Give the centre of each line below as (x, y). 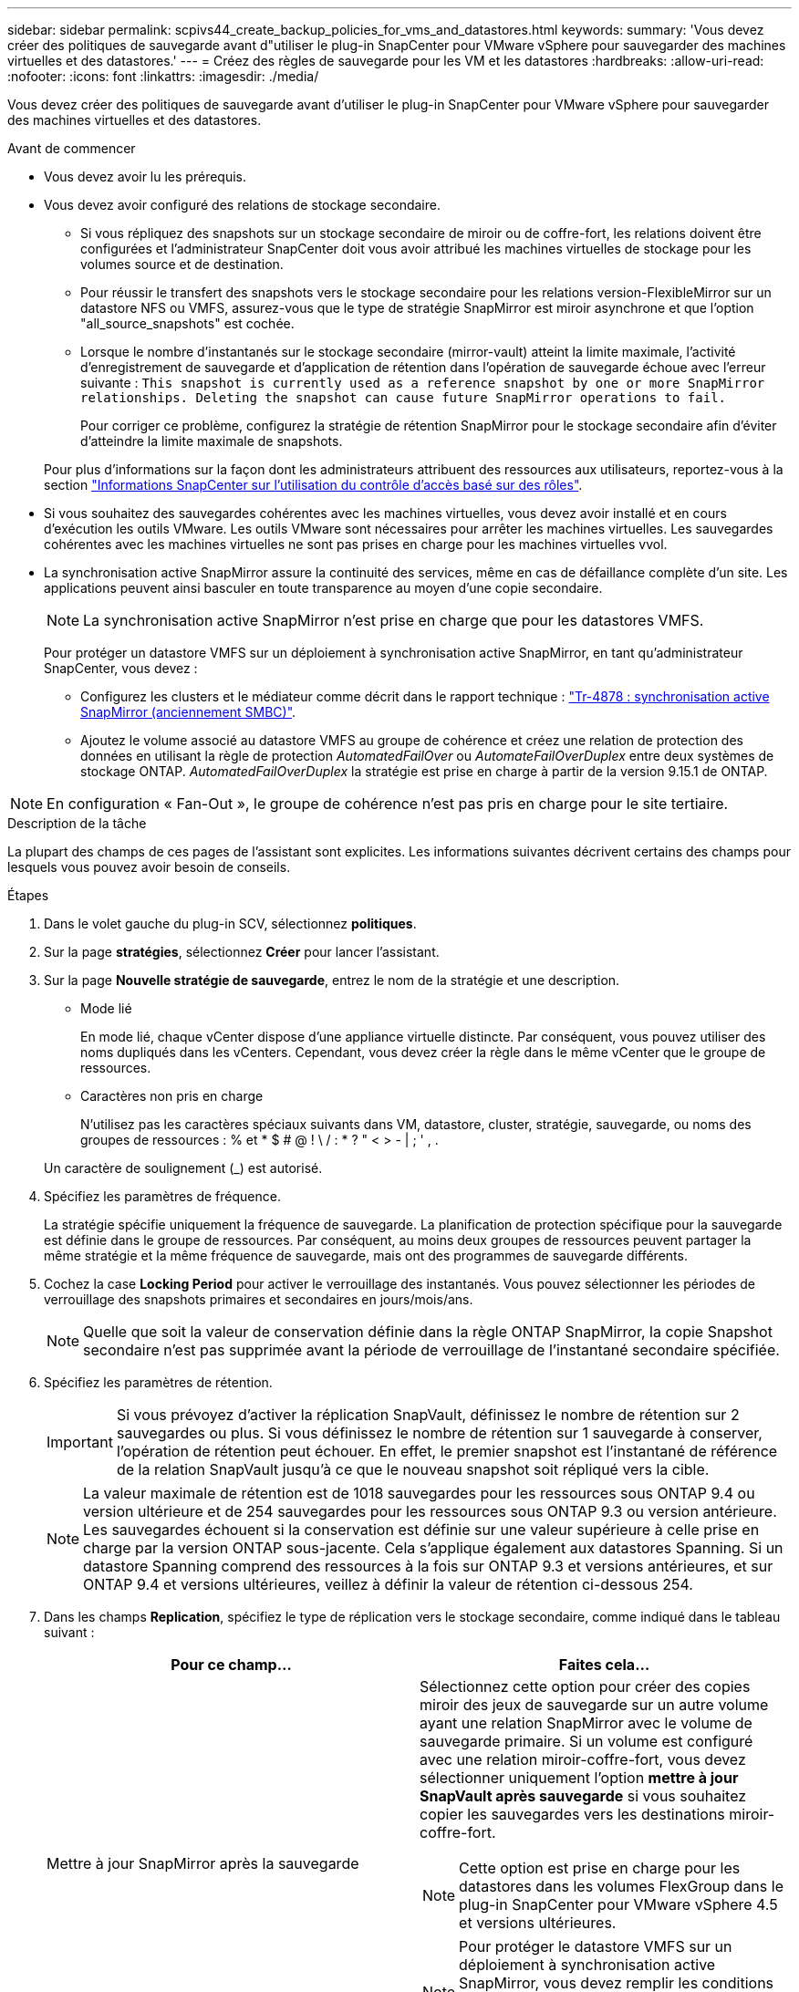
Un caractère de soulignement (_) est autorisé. (183, 1168)
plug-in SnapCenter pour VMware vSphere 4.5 (618, 1904)
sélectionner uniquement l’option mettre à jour (579, 1778)
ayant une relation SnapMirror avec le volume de (586, 1723)
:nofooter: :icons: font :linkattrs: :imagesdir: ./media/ (163, 76)
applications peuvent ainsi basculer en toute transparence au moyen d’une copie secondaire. (323, 588)
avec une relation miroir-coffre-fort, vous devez (583, 1759)
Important (80, 1442)
